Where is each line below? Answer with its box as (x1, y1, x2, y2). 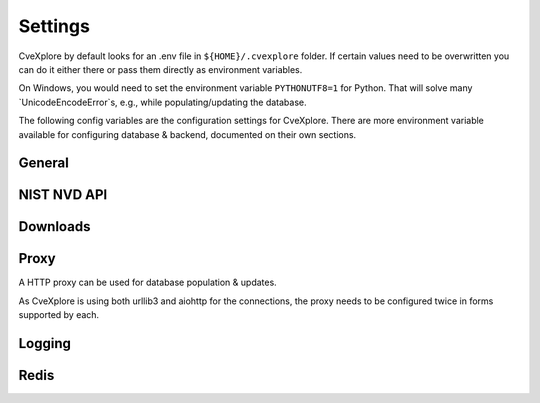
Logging (18, 335, 72, 352)
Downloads (18, 218, 91, 235)
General (18, 155, 70, 172)
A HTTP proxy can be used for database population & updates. (18, 276, 277, 289)
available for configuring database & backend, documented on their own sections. (18, 128, 357, 140)
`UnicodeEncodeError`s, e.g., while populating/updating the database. (18, 96, 307, 108)
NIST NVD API (18, 186, 108, 204)
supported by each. (18, 309, 100, 321)
